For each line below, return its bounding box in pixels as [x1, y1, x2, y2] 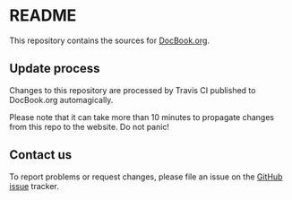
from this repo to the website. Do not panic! [9, 121, 170, 132]
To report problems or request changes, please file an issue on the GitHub [9, 171, 283, 182]
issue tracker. [9, 180, 60, 191]
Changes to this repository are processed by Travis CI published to [9, 84, 256, 95]
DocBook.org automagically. [9, 94, 114, 105]
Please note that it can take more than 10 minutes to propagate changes [9, 111, 275, 122]
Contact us [9, 147, 73, 162]
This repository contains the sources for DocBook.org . [9, 35, 210, 46]
